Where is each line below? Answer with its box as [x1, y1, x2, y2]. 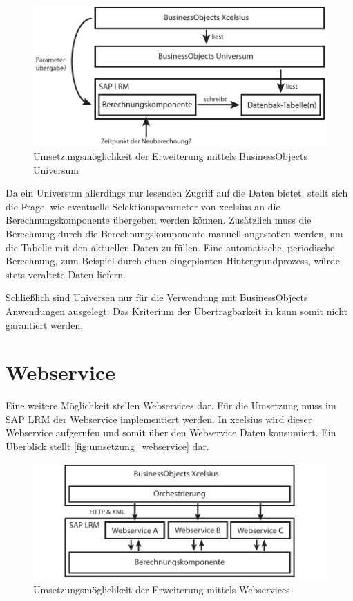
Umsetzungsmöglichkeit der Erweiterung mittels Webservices [33, 582, 290, 596]
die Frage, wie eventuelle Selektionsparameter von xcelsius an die [6, 199, 280, 213]
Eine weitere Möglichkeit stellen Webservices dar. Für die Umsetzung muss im [6, 398, 336, 413]
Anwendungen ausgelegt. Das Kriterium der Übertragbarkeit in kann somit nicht [6, 303, 347, 318]
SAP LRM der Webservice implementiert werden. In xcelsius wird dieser [6, 411, 312, 426]
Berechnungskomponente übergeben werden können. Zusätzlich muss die [6, 213, 312, 227]
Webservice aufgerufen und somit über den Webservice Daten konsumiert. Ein [6, 425, 336, 440]
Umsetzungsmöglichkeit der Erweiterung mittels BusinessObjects [33, 148, 307, 163]
